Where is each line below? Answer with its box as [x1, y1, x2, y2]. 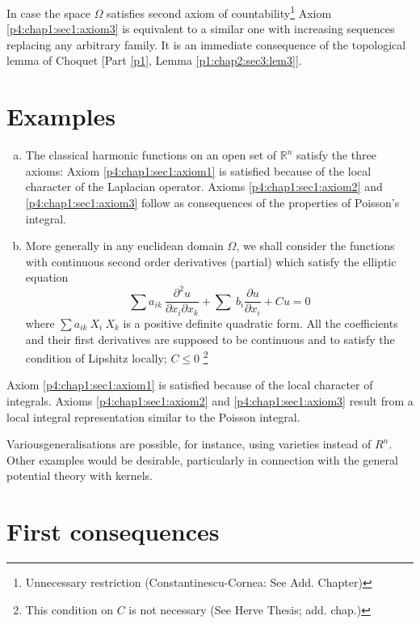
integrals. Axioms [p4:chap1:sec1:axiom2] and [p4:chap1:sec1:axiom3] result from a [6, 392, 414, 409]
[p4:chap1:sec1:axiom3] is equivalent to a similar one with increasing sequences [6, 20, 395, 37]
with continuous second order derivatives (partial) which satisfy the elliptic [25, 253, 397, 270]
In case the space [6, 4, 90, 21]
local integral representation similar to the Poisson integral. [6, 408, 300, 425]
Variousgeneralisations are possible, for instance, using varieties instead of [6, 435, 372, 452]
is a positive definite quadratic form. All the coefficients [123, 314, 398, 331]
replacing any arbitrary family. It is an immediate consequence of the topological [6, 36, 406, 53]
